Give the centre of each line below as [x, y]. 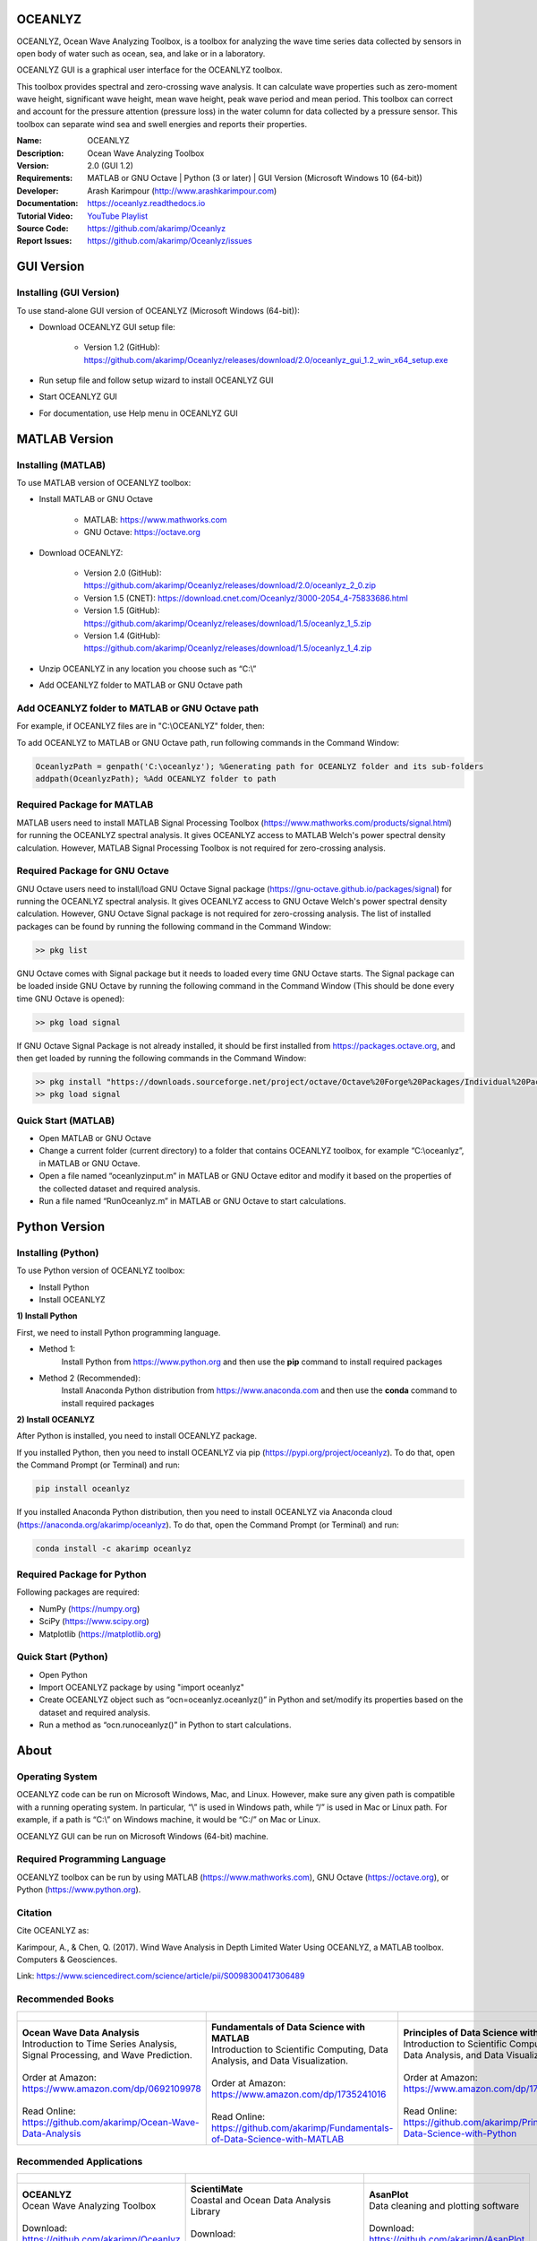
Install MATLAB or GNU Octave [96, 499]
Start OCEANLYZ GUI [78, 397]
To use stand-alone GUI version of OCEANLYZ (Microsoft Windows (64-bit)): [158, 310]
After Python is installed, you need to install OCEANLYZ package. [136, 1436]
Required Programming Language [91, 1859]
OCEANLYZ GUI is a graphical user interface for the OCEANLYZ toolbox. [149, 70]
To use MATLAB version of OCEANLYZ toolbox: [104, 483]
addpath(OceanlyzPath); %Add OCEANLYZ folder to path [156, 779]
